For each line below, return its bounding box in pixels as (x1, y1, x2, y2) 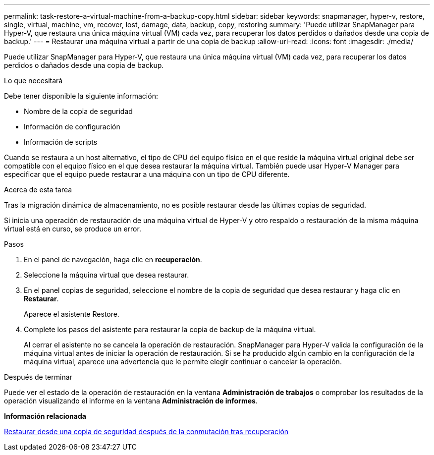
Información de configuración (24, 122, 120, 131)
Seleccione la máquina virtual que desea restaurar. (24, 271, 189, 279)
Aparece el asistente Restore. (24, 310, 119, 318)
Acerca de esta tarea (4, 185, 72, 194)
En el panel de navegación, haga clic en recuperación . (24, 255, 202, 264)
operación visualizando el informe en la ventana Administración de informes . (4, 397, 258, 405)
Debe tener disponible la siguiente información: (4, 92, 158, 100)
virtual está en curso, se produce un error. (4, 225, 141, 233)
